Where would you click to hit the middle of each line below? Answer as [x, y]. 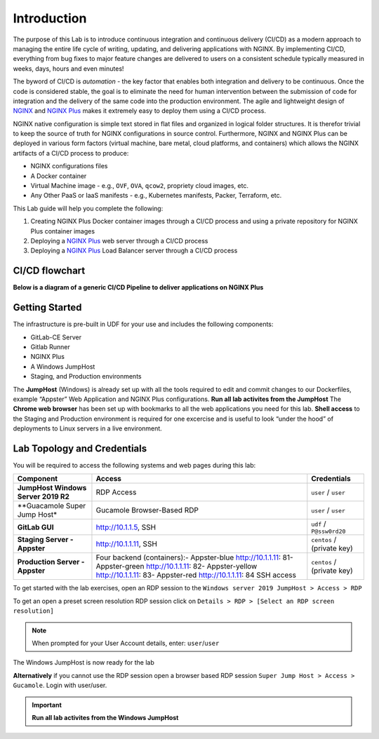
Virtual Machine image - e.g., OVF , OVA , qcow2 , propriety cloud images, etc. [140, 186]
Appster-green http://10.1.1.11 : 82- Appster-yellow [177, 567]
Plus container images [62, 231]
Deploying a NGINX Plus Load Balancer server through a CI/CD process [134, 251]
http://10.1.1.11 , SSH [127, 544]
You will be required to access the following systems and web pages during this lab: [134, 465]
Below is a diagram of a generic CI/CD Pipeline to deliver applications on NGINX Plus [138, 287]
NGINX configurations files [69, 166]
